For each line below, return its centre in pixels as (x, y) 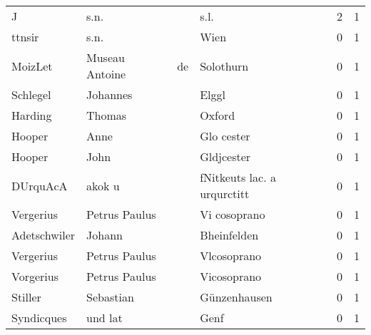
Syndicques (39, 318)
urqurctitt (225, 194)
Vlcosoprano (231, 256)
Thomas (107, 115)
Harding (32, 115)
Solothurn (224, 66)
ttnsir (25, 37)
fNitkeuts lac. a (238, 177)
